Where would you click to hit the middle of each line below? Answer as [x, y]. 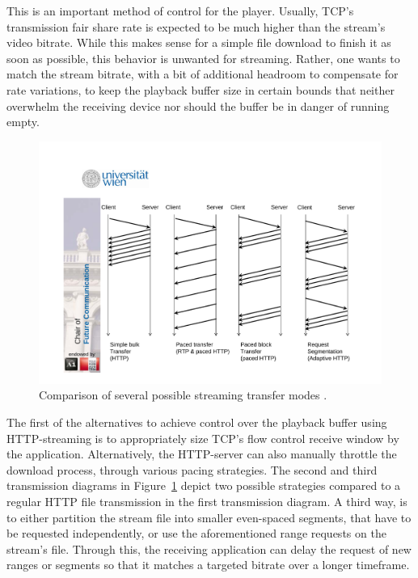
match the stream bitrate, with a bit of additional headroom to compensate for [203, 74]
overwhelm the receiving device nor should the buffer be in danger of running [198, 105]
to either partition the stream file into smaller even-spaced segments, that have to [209, 517]
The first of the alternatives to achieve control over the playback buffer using [197, 422]
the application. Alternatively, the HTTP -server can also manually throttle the [202, 454]
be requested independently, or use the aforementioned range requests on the [196, 533]
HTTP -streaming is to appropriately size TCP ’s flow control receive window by [203, 438]
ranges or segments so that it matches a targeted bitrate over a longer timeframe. [208, 565]
